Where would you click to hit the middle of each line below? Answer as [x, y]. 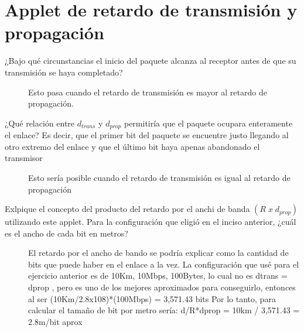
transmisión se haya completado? [64, 72]
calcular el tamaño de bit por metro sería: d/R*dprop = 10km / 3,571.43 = [164, 310]
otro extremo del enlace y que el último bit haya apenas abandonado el [132, 146]
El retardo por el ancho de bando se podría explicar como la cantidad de [158, 253]
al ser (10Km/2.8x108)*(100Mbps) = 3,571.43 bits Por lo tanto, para [152, 298]
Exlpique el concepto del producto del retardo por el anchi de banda [127, 209]
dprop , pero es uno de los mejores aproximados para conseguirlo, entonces [162, 287]
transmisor [24, 158]
